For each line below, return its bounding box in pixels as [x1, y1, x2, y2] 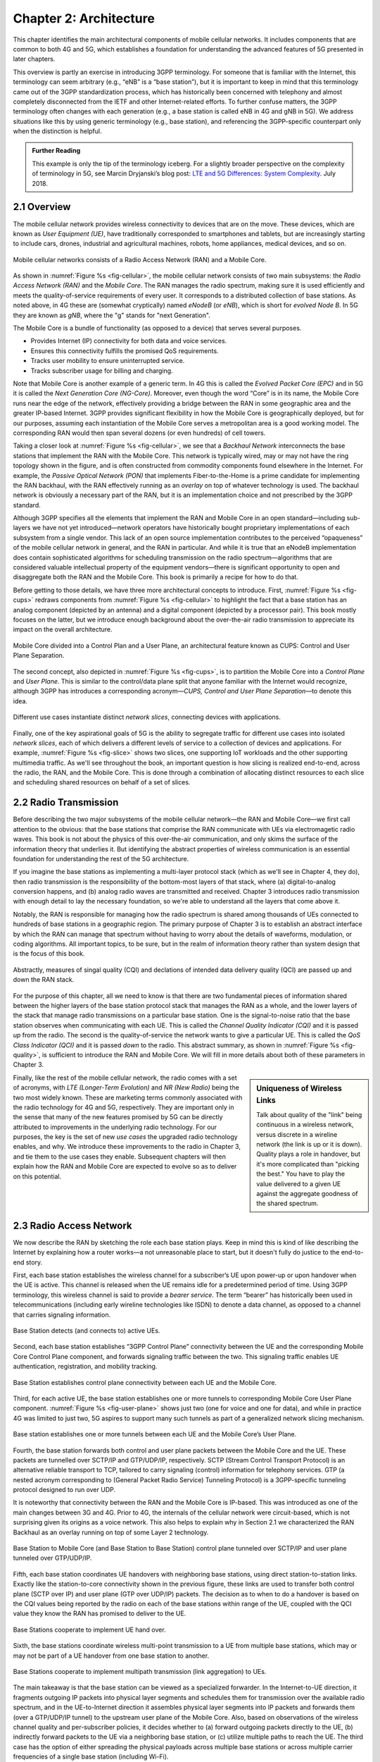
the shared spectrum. [256, 1199, 319, 1208]
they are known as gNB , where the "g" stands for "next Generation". [13, 311, 210, 319]
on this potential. [13, 1172, 62, 1181]
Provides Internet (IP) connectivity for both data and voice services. [30, 337, 227, 345]
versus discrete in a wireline [256, 1130, 338, 1138]
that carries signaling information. [13, 1310, 111, 1319]
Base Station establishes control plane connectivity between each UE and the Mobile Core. [13, 1378, 277, 1386]
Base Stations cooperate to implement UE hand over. [13, 1625, 166, 1634]
